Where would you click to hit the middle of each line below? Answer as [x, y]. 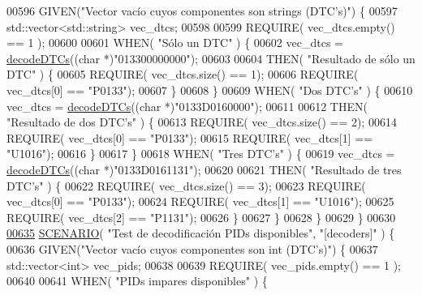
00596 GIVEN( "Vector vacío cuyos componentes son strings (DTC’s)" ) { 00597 [202, 11]
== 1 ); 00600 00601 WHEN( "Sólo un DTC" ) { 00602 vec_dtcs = [175, 43]
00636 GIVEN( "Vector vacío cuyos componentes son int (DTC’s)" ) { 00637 [192, 248]
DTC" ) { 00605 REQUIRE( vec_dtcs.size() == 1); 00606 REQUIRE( [183, 74]
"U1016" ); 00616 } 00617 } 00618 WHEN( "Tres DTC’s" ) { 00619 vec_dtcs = [201, 154]
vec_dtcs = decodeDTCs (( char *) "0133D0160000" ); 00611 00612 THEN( [187, 106]
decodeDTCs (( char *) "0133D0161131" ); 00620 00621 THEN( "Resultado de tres [204, 169]
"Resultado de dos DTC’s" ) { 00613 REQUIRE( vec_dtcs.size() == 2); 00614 [202, 122]
